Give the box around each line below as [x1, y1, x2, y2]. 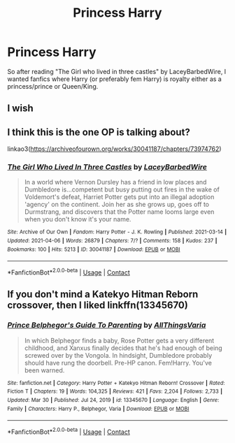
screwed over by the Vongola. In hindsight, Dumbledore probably [24, 351, 212, 359]
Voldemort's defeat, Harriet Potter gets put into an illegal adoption [24, 193, 215, 201]
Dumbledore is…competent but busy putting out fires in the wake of [24, 185, 220, 194]
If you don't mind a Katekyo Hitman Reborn [7, 289, 199, 300]
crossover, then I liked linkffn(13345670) [7, 299, 189, 312]
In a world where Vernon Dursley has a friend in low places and [24, 178, 207, 187]
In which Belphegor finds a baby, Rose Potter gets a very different [24, 336, 215, 344]
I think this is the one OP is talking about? [7, 126, 190, 138]
